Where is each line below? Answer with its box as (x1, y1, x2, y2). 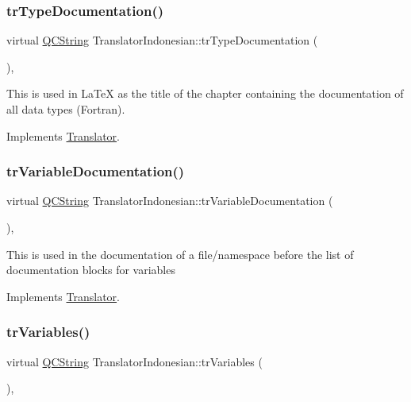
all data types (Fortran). (6, 101, 125, 117)
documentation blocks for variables (6, 261, 175, 278)
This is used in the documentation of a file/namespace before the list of (6, 245, 354, 262)
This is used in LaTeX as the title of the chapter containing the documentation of (6, 85, 404, 102)
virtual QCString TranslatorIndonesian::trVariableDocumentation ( (6, 192, 333, 209)
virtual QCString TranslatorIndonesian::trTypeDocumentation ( (6, 32, 318, 48)
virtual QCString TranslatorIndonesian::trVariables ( (6, 353, 263, 369)
